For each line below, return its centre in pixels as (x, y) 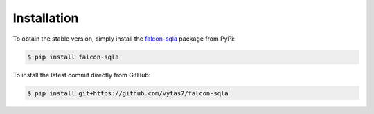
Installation (46, 18)
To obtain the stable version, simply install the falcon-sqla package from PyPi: (124, 39)
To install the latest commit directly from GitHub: (82, 75)
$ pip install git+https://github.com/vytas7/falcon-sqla (128, 93)
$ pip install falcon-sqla (73, 57)
